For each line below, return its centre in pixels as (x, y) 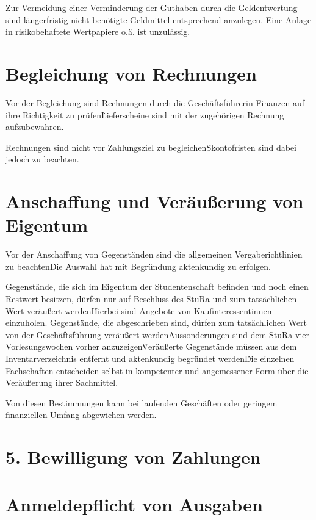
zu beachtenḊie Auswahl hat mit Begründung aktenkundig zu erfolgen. (138, 266)
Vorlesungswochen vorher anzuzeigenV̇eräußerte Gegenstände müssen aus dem (151, 346)
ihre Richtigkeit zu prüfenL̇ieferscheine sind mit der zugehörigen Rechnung (145, 114)
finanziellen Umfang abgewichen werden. (81, 415)
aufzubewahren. (35, 127)
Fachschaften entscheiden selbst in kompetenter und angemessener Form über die (157, 370)
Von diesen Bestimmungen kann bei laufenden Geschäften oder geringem (142, 403)
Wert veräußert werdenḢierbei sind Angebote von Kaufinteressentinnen (139, 310)
